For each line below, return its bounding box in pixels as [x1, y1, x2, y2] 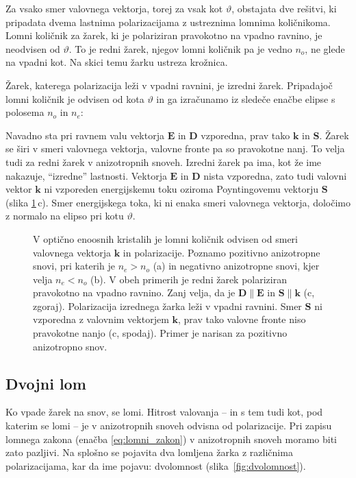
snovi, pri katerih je [33, 259, 115, 273]
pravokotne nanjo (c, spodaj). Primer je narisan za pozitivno [33, 326, 288, 340]
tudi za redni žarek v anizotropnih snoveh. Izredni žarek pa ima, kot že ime [5, 154, 322, 169]
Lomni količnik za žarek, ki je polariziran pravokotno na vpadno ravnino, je [5, 28, 322, 43]
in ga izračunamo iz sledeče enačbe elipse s [156, 91, 335, 106]
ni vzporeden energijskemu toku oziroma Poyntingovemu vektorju [44, 182, 318, 196]
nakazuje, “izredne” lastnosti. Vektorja [5, 168, 167, 182]
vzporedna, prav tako [201, 128, 290, 142]
